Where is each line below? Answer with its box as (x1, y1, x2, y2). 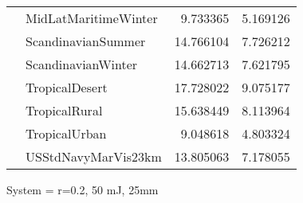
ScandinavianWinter (26, 55, 138, 73)
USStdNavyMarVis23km (26, 147, 162, 166)
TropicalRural (26, 101, 103, 119)
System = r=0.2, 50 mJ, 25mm (6, 182, 159, 197)
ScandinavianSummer (26, 32, 146, 50)
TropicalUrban (26, 124, 107, 142)
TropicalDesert (26, 78, 108, 96)
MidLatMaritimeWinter (26, 9, 158, 27)
